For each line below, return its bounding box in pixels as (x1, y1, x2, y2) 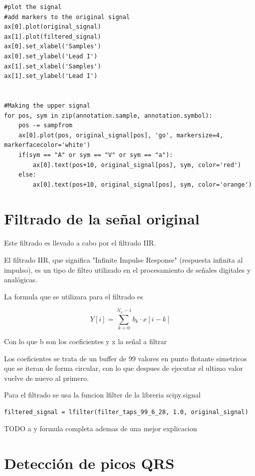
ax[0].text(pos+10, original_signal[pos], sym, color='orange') (33, 181, 252, 188)
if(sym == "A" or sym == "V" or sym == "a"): (18, 151, 173, 158)
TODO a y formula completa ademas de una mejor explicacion (4, 423, 197, 434)
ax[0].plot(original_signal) (4, 23, 101, 31)
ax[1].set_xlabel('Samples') (4, 62, 101, 70)
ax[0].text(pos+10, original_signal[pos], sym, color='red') (33, 161, 241, 169)
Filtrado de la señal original (4, 208, 200, 229)
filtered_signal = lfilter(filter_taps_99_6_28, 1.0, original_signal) (4, 408, 248, 416)
